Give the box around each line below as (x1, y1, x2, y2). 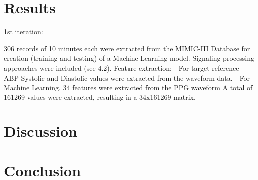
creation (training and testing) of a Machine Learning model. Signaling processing (4, 53, 254, 63)
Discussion (4, 121, 77, 141)
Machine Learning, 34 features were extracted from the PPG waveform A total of (4, 82, 253, 92)
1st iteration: (4, 26, 43, 37)
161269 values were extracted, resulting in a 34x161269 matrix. (4, 91, 196, 102)
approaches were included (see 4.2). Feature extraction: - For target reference (4, 62, 239, 73)
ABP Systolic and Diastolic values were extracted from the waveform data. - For (4, 72, 250, 83)
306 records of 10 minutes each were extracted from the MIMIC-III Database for (4, 43, 250, 53)
